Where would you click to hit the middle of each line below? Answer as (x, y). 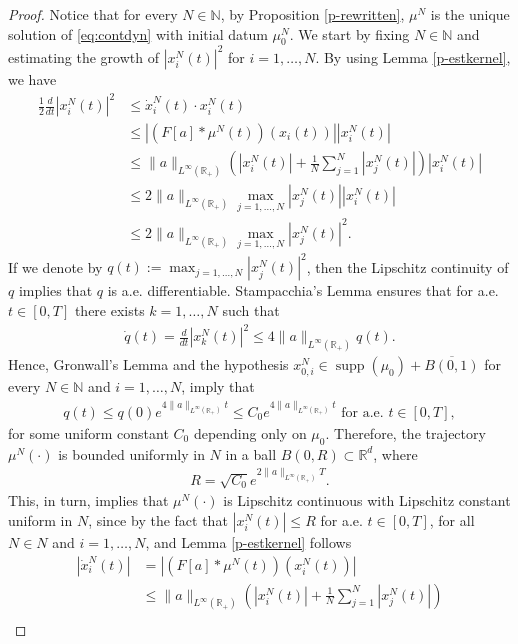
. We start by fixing (349, 33)
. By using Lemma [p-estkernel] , (413, 56)
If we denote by (55, 266)
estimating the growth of (84, 56)
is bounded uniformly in (131, 453)
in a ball (251, 453)
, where (395, 453)
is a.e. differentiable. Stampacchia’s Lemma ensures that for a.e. (303, 290)
